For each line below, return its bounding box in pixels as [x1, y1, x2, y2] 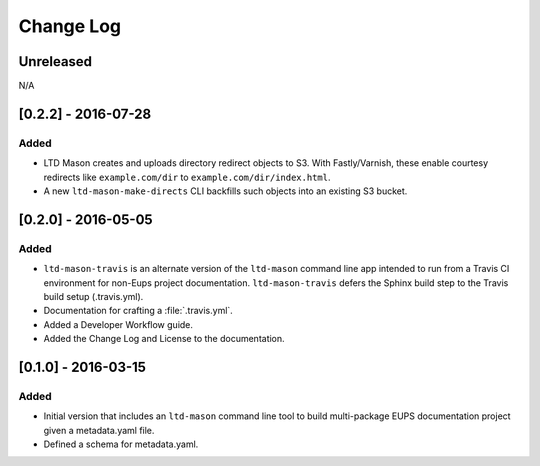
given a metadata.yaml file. [43, 424, 155, 436]
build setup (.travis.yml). [43, 290, 144, 302]
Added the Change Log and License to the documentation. [43, 333, 285, 345]
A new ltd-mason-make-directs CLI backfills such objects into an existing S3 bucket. [43, 185, 408, 197]
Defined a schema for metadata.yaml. [43, 438, 199, 450]
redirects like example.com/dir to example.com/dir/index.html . [43, 171, 331, 183]
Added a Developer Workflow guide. [43, 318, 194, 330]
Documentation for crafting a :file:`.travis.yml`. [43, 305, 234, 317]
